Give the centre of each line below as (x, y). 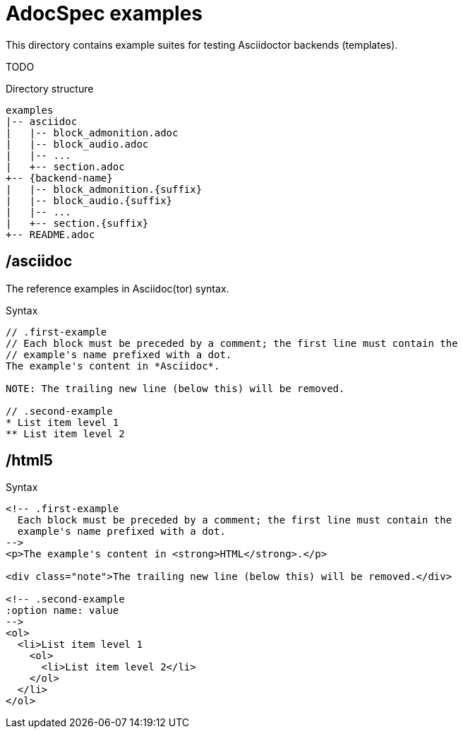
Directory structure (50, 88)
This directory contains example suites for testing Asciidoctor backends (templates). (202, 45)
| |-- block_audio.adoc (77, 144)
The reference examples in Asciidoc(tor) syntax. (118, 288)
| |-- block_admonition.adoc (92, 132)
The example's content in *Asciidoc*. (113, 366)
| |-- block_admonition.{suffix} (104, 189)
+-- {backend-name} (59, 178)
